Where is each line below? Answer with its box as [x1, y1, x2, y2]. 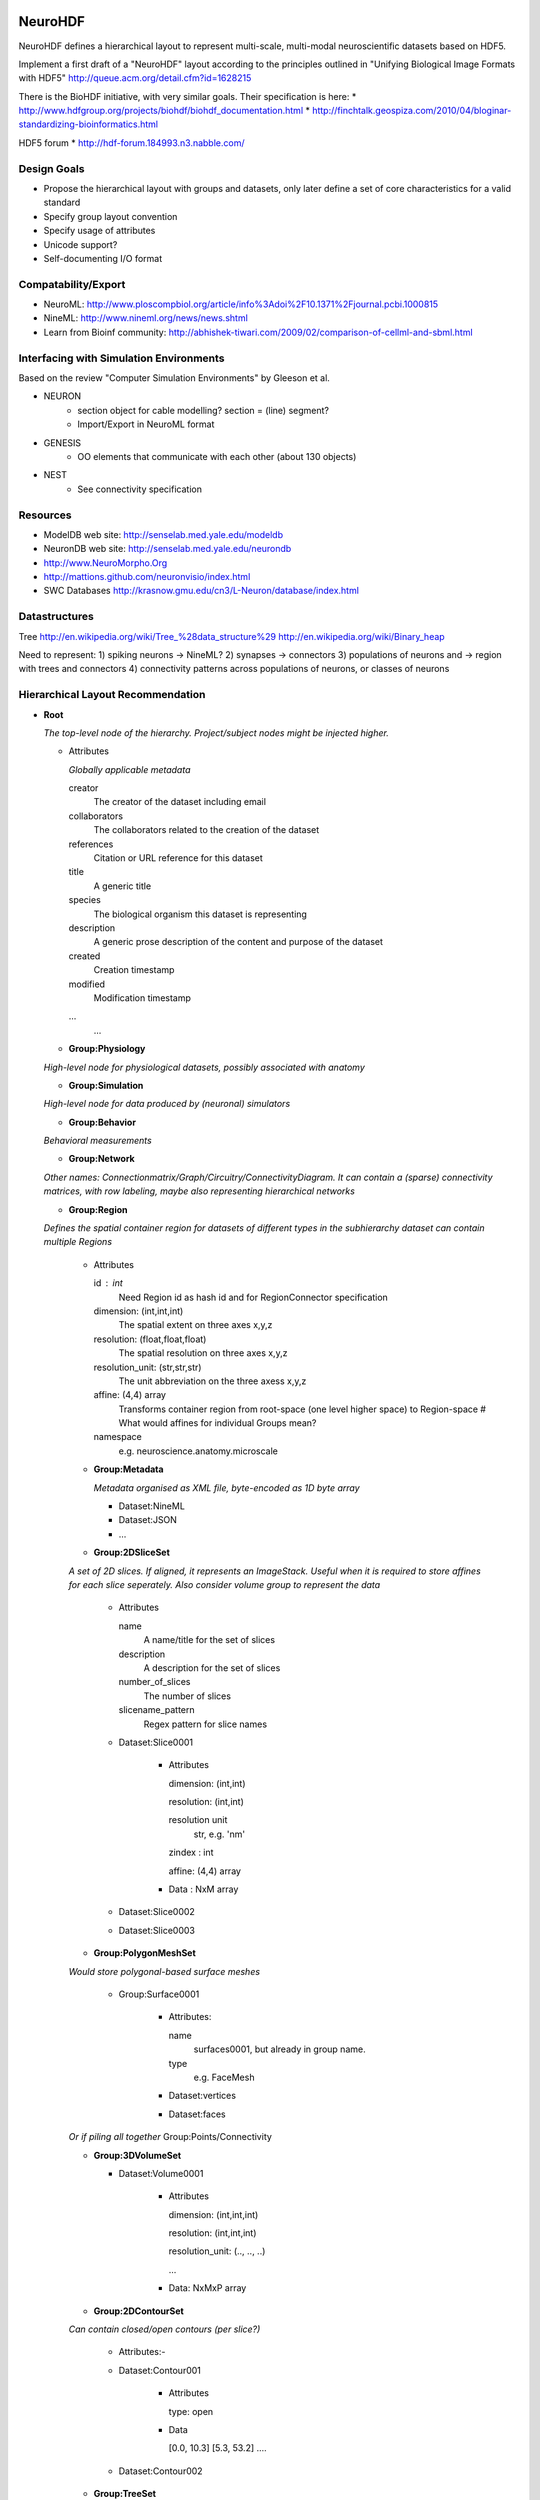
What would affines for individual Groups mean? [118, 1417, 317, 1429]
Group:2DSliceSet [93, 1546, 170, 1559]
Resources [18, 508, 72, 522]
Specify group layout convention [43, 210, 178, 222]
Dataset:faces [168, 2108, 227, 2120]
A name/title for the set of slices [143, 1634, 275, 1646]
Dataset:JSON [118, 1514, 177, 1526]
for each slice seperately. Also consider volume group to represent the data [68, 1579, 381, 1590]
